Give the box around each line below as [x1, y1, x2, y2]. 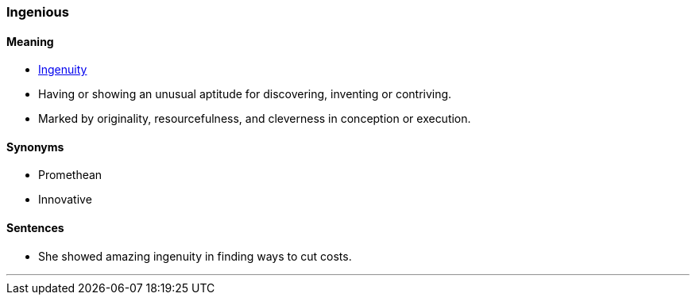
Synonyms [6, 139, 64, 154]
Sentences [6, 221, 64, 235]
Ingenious [6, 4, 69, 20]
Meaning [6, 34, 54, 48]
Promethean [38, 168, 102, 182]
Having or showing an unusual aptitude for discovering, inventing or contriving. [38, 87, 452, 101]
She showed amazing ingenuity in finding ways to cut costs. [38, 249, 352, 263]
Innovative [38, 192, 92, 207]
